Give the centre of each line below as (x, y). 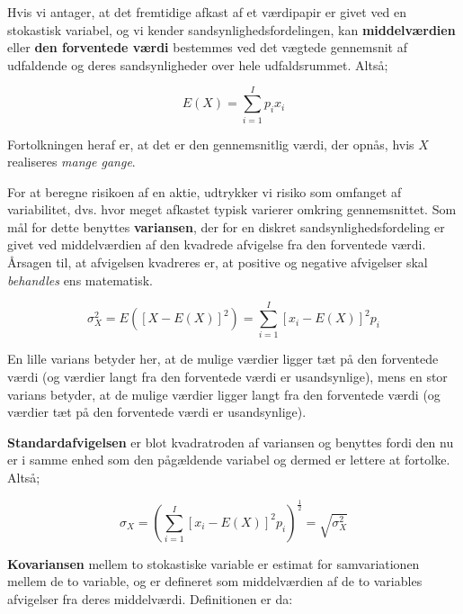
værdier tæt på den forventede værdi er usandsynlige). (157, 412)
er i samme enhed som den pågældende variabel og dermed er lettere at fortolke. (229, 460)
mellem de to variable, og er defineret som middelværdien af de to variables (215, 581)
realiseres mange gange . (71, 162)
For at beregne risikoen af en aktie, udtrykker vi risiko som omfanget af (205, 191)
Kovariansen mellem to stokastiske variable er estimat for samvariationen (214, 563)
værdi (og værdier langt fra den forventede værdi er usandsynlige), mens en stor (227, 376)
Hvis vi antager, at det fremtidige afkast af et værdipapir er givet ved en (207, 12)
